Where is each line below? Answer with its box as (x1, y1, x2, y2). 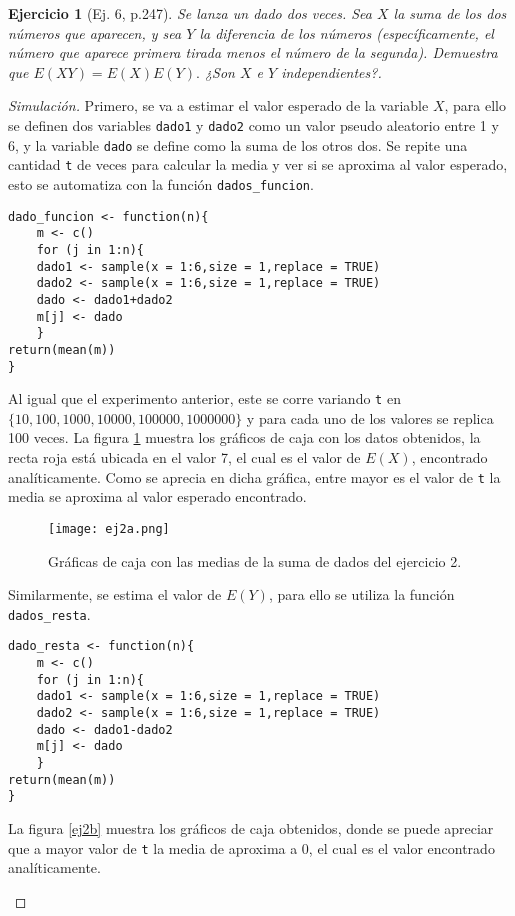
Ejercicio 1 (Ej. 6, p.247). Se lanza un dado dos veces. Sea (8, 3, 372, 23)
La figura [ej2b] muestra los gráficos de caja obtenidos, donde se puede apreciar (8, 817, 494, 838)
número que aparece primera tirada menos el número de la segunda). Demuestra (8, 42, 498, 63)
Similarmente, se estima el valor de (8, 584, 222, 605)
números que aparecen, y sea (8, 22, 182, 43)
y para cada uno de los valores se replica (246, 407, 494, 428)
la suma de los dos (393, 3, 507, 23)
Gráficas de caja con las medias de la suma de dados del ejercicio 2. (48, 550, 462, 571)
